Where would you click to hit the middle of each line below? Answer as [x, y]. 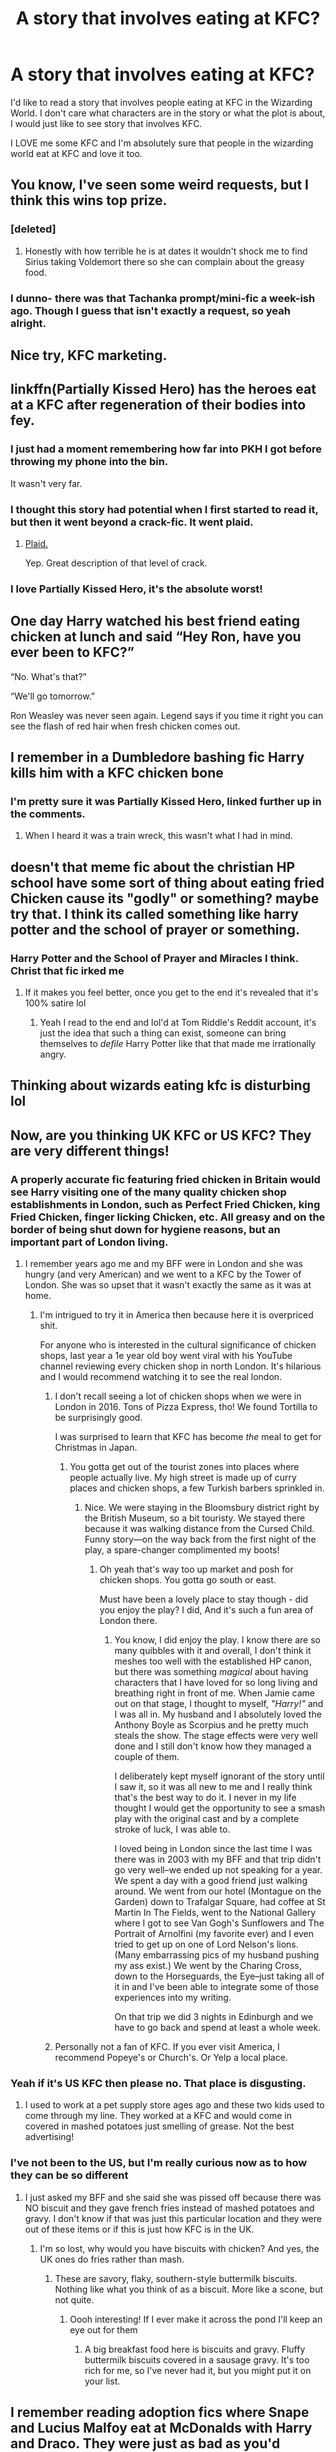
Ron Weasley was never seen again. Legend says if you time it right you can [167, 715]
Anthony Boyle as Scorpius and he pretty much [211, 1725]
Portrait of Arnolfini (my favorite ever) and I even [214, 1934]
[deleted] [33, 229]
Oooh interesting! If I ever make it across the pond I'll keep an [196, 2319]
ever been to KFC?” [72, 652]
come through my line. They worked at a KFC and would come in [158, 2116]
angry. [53, 1054]
